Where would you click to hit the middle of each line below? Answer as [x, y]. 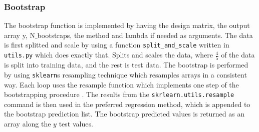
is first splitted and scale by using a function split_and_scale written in [117, 45]
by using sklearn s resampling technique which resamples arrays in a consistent [125, 74]
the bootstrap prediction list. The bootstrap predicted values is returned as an [124, 114]
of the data [238, 55]
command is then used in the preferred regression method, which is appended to [127, 104]
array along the [28, 124]
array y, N [20, 35]
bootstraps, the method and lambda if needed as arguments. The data [145, 35]
